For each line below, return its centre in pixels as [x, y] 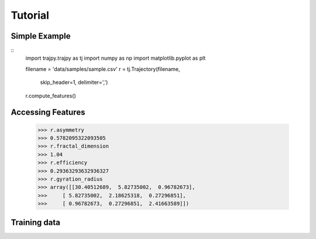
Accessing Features [48, 112]
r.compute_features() [51, 95]
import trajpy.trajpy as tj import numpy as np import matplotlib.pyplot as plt [116, 58]
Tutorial [30, 15]
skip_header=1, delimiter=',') [74, 83]
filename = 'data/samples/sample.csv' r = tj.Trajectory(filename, [103, 69]
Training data [36, 222]
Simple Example [41, 36]
